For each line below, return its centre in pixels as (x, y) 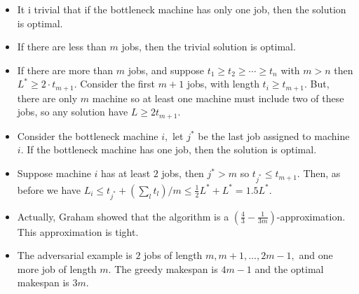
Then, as (322, 173)
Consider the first (118, 84)
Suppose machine (54, 173)
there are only (47, 98)
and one (316, 255)
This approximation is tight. (78, 231)
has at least (126, 173)
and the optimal (289, 268)
